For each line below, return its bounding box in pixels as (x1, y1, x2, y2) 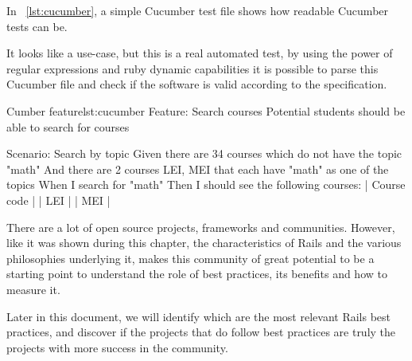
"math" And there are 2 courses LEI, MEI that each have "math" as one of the (6, 160, 389, 177)
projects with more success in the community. (6, 339, 228, 355)
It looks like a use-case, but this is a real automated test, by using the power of (6, 45, 393, 61)
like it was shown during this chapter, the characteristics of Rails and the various (6, 234, 402, 251)
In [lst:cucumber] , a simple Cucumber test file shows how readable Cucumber (6, 2, 389, 18)
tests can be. (6, 18, 68, 34)
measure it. (6, 281, 60, 297)
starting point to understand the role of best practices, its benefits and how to (6, 265, 387, 282)
